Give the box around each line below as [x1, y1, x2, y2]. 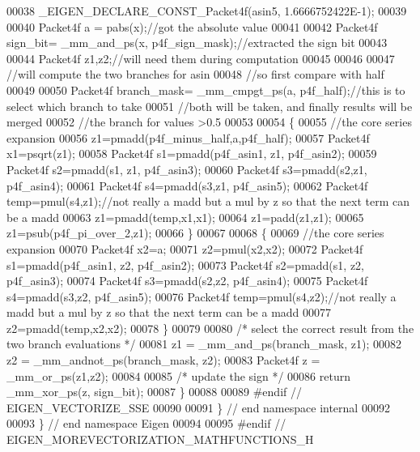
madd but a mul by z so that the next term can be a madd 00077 [6, 304, 332, 321]
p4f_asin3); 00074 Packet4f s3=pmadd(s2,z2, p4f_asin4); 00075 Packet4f [6, 272, 368, 289]
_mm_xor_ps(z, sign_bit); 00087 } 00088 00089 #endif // [6, 383, 302, 400]
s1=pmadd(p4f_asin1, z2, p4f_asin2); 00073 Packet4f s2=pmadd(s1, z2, [6, 256, 364, 273]
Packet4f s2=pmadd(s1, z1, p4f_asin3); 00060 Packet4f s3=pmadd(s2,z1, [6, 160, 367, 177]
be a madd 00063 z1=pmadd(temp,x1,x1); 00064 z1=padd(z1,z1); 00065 [6, 208, 364, 225]
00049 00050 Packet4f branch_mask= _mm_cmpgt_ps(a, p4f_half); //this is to [6, 81, 405, 98]
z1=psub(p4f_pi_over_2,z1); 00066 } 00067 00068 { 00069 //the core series [6, 224, 384, 241]
